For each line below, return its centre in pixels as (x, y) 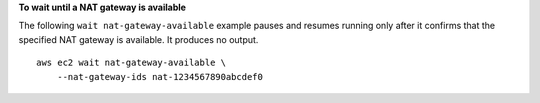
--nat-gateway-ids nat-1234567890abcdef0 (160, 76)
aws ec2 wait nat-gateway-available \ (131, 63)
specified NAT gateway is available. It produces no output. (138, 39)
